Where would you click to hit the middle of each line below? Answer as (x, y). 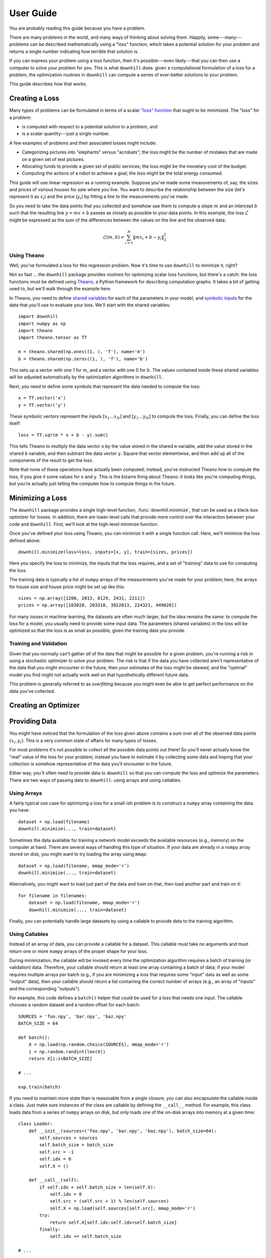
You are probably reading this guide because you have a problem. (77, 28)
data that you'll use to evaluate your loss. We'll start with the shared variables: (90, 305)
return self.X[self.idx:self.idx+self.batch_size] (113, 1222)
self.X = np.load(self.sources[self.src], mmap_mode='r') (123, 1208)
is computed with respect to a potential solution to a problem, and (90, 126)
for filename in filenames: (53, 895)
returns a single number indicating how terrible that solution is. (74, 51)
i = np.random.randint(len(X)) (67, 1051)
